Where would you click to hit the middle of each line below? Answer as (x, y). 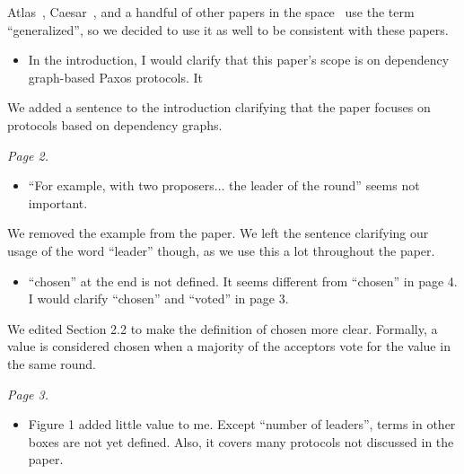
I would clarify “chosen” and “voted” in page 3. (158, 298)
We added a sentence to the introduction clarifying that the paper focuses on (219, 107)
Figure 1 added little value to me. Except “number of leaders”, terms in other (242, 424)
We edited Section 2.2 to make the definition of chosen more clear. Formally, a (223, 328)
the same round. (52, 363)
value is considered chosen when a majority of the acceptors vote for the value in (229, 346)
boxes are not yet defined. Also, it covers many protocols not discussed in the (241, 441)
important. (58, 202)
